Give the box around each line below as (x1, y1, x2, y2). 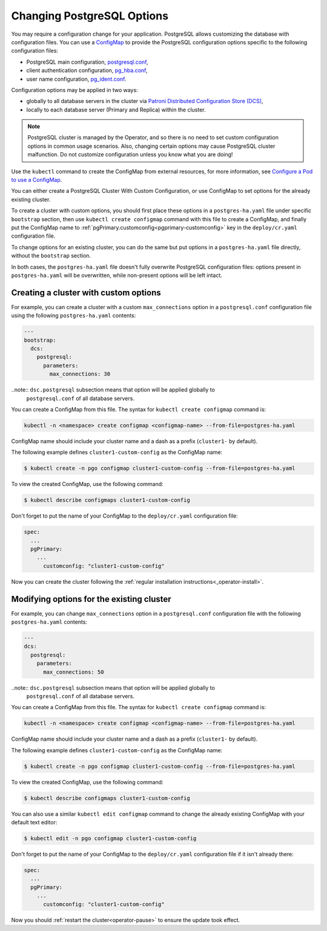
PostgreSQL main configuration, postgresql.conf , (26, 58, 148, 65)
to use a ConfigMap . (11, 176, 62, 184)
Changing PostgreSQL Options (11, 9, 169, 22)
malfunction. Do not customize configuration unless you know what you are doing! (27, 151, 233, 158)
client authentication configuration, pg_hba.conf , (26, 67, 148, 74)
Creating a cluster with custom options (11, 287, 161, 298)
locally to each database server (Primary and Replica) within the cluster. (26, 106, 206, 113)
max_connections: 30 (49, 370, 111, 378)
